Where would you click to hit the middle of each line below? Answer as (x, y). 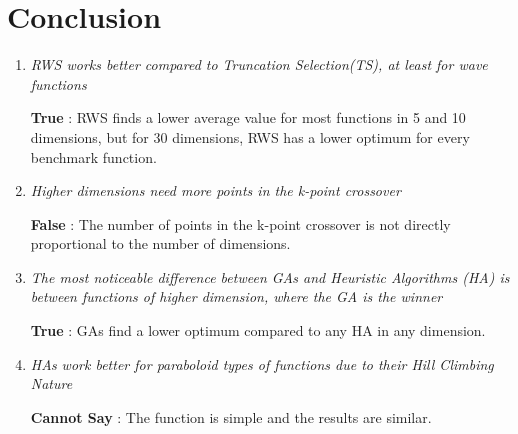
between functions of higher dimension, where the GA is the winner (236, 296)
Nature (51, 383)
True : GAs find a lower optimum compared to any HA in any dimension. (258, 330)
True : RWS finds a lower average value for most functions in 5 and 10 (248, 117)
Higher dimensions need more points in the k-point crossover (215, 190)
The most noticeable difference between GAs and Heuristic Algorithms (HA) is (270, 276)
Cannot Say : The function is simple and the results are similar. (231, 416)
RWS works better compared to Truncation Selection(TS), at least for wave (259, 64)
